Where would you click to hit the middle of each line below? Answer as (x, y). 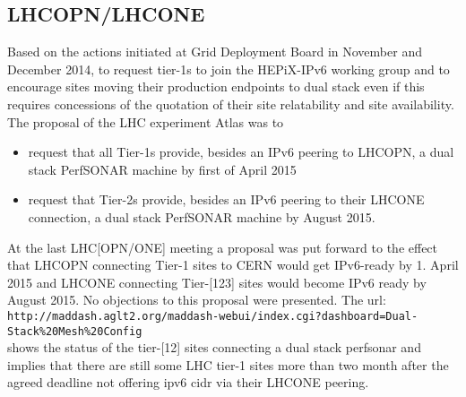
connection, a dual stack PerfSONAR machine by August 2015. (202, 216)
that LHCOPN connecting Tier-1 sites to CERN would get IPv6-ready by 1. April (233, 265)
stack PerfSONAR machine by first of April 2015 (162, 169)
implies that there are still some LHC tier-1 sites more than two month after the (228, 364)
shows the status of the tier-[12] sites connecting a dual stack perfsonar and (214, 347)
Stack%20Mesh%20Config (75, 331)
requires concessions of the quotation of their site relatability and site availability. (231, 104)
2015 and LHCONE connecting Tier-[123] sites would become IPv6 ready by (217, 282)
